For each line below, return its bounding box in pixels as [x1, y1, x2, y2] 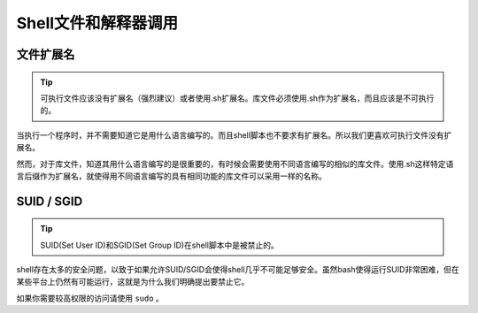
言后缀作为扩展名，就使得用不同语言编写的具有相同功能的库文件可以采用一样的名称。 [16, 171, 327, 181]
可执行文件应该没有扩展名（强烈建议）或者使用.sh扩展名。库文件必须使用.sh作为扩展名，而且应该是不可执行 [40, 93, 435, 103]
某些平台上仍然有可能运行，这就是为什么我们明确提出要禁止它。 [16, 277, 250, 287]
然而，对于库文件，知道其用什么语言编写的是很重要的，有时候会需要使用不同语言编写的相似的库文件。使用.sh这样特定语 [16, 158, 454, 169]
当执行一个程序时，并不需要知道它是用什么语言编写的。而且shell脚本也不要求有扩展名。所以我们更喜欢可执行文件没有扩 [16, 129, 452, 141]
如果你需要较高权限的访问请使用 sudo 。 [16, 293, 164, 303]
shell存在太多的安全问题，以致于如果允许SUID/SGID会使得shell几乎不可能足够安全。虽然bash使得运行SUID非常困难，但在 [16, 264, 459, 275]
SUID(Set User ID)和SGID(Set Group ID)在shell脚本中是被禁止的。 [40, 240, 279, 250]
